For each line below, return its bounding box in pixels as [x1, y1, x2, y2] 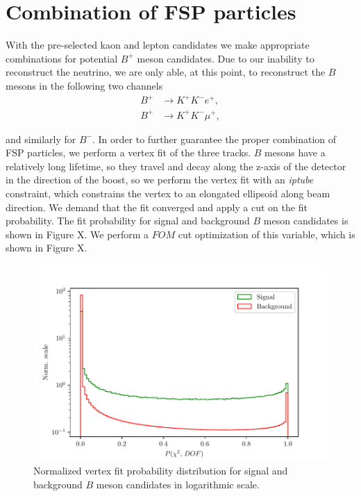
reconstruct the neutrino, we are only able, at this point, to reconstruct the [6, 65, 326, 79]
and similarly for [6, 131, 76, 146]
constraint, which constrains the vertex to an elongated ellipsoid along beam [6, 185, 330, 200]
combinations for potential [6, 51, 118, 65]
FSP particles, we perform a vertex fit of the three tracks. [6, 145, 251, 160]
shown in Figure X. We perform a [6, 226, 149, 241]
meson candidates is [263, 213, 349, 228]
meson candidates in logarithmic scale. [96, 477, 260, 491]
